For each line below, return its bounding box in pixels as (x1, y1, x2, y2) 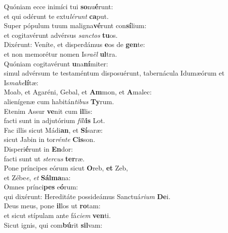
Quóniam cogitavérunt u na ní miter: (4, 58, 108, 68)
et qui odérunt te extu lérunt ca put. (4, 11, 109, 21)
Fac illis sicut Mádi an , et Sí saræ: (4, 124, 103, 135)
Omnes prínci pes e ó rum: (4, 182, 78, 192)
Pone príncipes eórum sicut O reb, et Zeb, (4, 163, 128, 173)
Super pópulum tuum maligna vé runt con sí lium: (4, 20, 147, 31)
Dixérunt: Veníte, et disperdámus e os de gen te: (4, 39, 145, 49)
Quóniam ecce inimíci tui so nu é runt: (4, 1, 113, 11)
